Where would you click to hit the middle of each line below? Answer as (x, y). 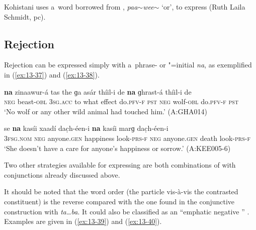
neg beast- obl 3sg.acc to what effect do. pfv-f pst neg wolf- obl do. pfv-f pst (121, 101)
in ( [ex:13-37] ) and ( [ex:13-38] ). (52, 74)
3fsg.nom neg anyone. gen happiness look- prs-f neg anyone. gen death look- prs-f (127, 138)
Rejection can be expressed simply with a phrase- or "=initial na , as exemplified (128, 65)
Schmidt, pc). (25, 16)
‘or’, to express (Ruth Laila (203, 7)
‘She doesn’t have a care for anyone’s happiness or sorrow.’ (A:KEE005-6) (117, 148)
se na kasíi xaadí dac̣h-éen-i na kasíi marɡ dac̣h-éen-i (86, 128)
